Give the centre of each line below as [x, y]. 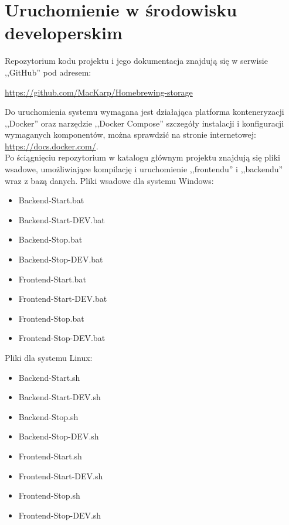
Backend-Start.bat [51, 200]
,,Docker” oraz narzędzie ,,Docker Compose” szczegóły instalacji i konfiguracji [144, 123]
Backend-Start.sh [49, 377]
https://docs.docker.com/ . [52, 146]
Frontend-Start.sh [50, 456]
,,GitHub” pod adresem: [48, 72]
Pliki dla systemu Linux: [49, 357]
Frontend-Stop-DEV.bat [62, 338]
